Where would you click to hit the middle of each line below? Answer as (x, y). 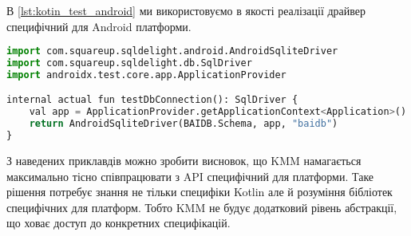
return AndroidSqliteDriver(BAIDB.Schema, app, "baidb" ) (184, 124)
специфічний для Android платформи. (99, 26)
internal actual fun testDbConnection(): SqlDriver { (152, 100)
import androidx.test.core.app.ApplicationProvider (146, 75)
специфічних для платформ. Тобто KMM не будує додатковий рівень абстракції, (202, 207)
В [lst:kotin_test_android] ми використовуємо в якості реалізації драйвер (186, 10)
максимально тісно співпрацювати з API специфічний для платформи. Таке (190, 176)
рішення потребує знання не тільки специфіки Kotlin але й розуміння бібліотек (200, 192)
